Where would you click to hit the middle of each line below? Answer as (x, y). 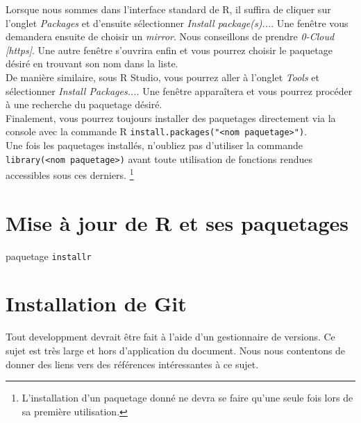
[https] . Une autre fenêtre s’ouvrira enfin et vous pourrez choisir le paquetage (169, 50)
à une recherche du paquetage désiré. (84, 104)
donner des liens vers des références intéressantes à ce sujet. (132, 364)
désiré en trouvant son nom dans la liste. (92, 63)
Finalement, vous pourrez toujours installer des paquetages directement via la (171, 118)
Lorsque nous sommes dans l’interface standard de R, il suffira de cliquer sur (168, 9)
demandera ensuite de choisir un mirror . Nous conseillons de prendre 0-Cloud (170, 36)
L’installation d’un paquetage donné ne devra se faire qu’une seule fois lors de (187, 398)
